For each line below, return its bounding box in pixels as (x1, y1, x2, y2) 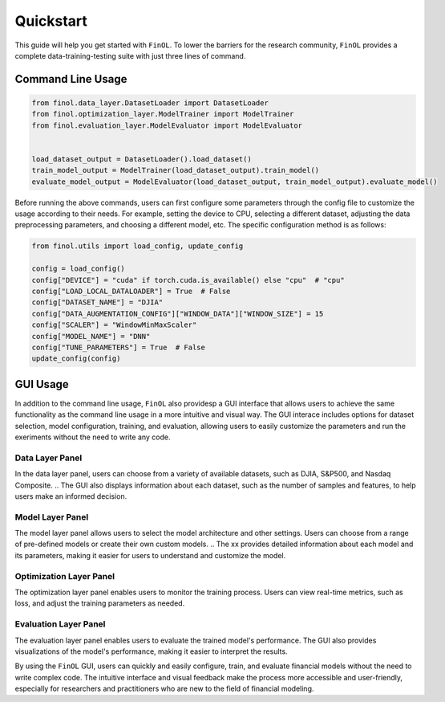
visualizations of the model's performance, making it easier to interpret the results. (14, 647, 288, 656)
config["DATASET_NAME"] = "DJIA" (31, 298, 164, 307)
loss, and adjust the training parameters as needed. (14, 598, 185, 608)
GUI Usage (14, 378, 70, 391)
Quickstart (14, 12, 88, 30)
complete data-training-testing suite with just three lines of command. (14, 51, 246, 60)
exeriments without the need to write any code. (14, 432, 172, 442)
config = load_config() (31, 264, 126, 273)
